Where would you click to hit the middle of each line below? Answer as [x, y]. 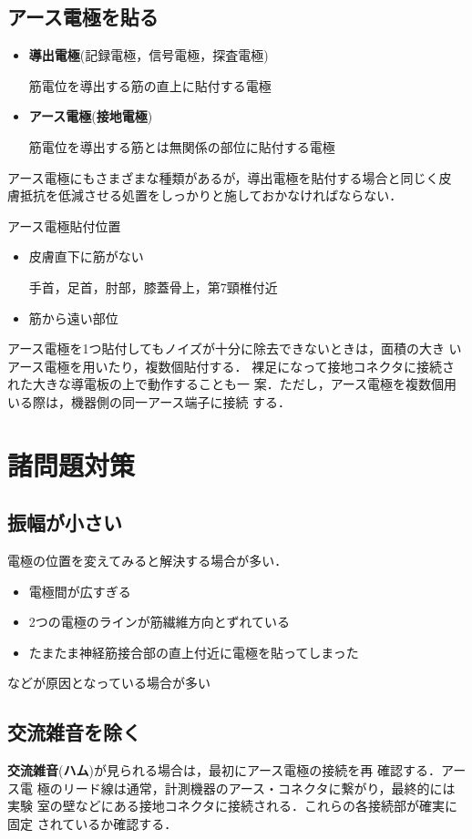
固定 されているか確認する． [92, 824]
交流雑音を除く [74, 732]
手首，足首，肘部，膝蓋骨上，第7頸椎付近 [153, 286]
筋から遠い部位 [73, 317]
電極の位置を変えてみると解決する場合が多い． [148, 561]
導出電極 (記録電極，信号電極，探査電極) [149, 55]
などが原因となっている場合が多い [109, 683]
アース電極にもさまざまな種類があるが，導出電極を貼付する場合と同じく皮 [230, 177]
